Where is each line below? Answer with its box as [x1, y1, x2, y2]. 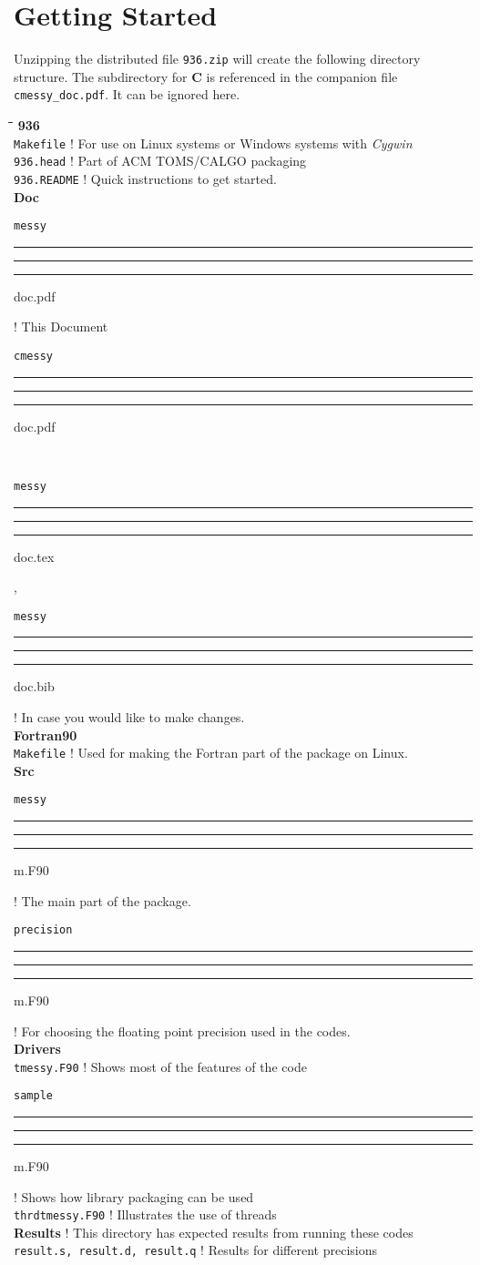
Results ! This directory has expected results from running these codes [14, 1222, 414, 1241]
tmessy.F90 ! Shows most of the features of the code [14, 1056, 307, 1076]
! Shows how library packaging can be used [14, 1187, 254, 1206]
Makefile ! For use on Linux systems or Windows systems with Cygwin [14, 133, 413, 152]
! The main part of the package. [14, 891, 191, 910]
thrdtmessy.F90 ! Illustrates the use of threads [14, 1205, 277, 1224]
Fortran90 [14, 725, 77, 744]
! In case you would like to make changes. [14, 707, 245, 726]
